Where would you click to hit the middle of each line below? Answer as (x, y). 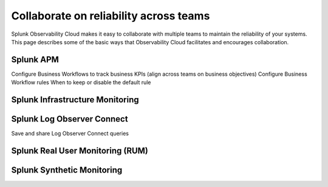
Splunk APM (35, 60)
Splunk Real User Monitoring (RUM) (80, 150)
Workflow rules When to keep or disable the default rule (81, 82)
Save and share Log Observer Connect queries (70, 134)
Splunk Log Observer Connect (70, 119)
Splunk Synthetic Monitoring (67, 170)
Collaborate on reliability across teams (111, 16)
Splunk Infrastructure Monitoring (75, 100)
